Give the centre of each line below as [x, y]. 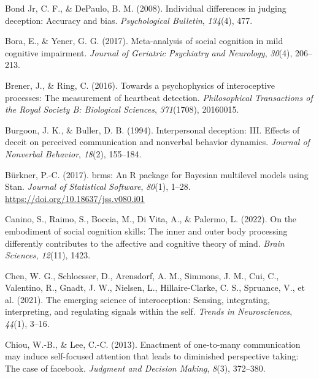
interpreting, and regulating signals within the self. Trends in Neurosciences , [149, 311]
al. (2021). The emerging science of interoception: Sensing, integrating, [137, 299]
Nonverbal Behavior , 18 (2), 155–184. [73, 153]
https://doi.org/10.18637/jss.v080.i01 [75, 198]
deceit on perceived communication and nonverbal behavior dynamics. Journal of [157, 142]
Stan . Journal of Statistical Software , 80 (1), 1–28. [98, 186]
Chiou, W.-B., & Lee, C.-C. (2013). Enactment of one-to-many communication [153, 344]
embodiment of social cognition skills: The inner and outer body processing [146, 231]
